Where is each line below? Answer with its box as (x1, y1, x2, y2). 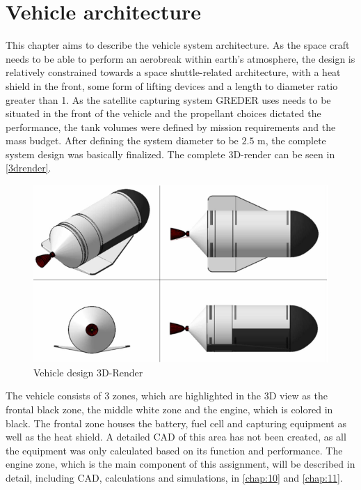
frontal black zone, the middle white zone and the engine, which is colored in (6, 401, 333, 416)
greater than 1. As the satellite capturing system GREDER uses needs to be (6, 92, 331, 107)
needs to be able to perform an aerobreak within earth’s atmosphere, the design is (6, 51, 355, 66)
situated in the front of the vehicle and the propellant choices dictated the (6, 106, 321, 121)
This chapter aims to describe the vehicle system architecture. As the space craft (6, 38, 350, 52)
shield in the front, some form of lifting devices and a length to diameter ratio (6, 78, 338, 93)
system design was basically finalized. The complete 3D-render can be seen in (6, 146, 335, 161)
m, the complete (257, 133, 326, 148)
